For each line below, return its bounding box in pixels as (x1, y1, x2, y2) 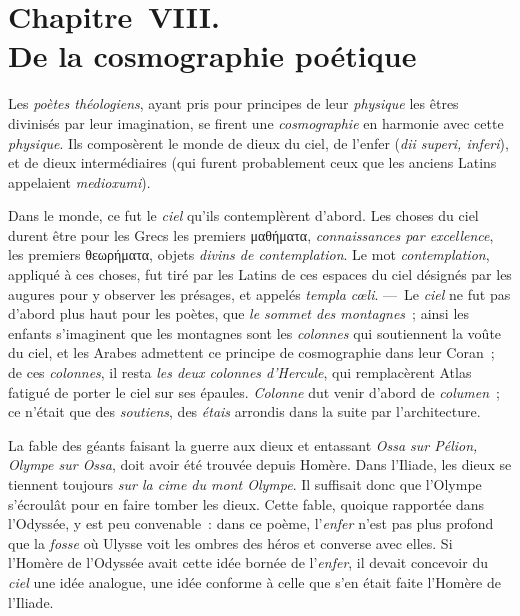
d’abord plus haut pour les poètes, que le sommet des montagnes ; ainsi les (8, 303, 470, 324)
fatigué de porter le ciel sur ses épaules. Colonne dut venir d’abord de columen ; (8, 381, 500, 402)
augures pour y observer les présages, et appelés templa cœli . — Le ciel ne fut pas (8, 283, 511, 304)
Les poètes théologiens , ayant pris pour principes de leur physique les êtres (8, 93, 459, 114)
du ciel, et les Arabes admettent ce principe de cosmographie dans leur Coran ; (8, 342, 495, 363)
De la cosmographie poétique (8, 35, 417, 76)
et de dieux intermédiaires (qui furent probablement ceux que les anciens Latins (8, 152, 497, 173)
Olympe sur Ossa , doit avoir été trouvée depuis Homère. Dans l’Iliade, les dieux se (8, 454, 512, 475)
